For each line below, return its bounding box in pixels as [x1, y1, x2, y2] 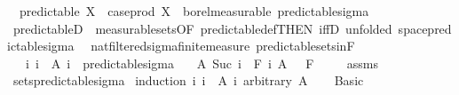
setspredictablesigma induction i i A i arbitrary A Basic [12, 71, 364, 90]
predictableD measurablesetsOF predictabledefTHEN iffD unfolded [12, 19, 392, 37]
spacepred [398, 19, 452, 37]
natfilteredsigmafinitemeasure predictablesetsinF [91, 36, 355, 55]
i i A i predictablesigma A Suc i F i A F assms [25, 53, 379, 72]
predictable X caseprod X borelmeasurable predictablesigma [19, 2, 369, 20]
